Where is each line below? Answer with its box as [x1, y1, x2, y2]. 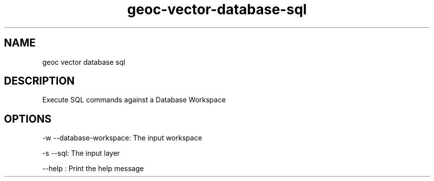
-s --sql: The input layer [42, 149, 120, 158]
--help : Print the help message [42, 164, 144, 173]
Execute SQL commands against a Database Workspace [42, 95, 226, 104]
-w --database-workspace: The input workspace [42, 134, 202, 142]
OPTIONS [4, 112, 52, 125]
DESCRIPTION [4, 75, 75, 88]
